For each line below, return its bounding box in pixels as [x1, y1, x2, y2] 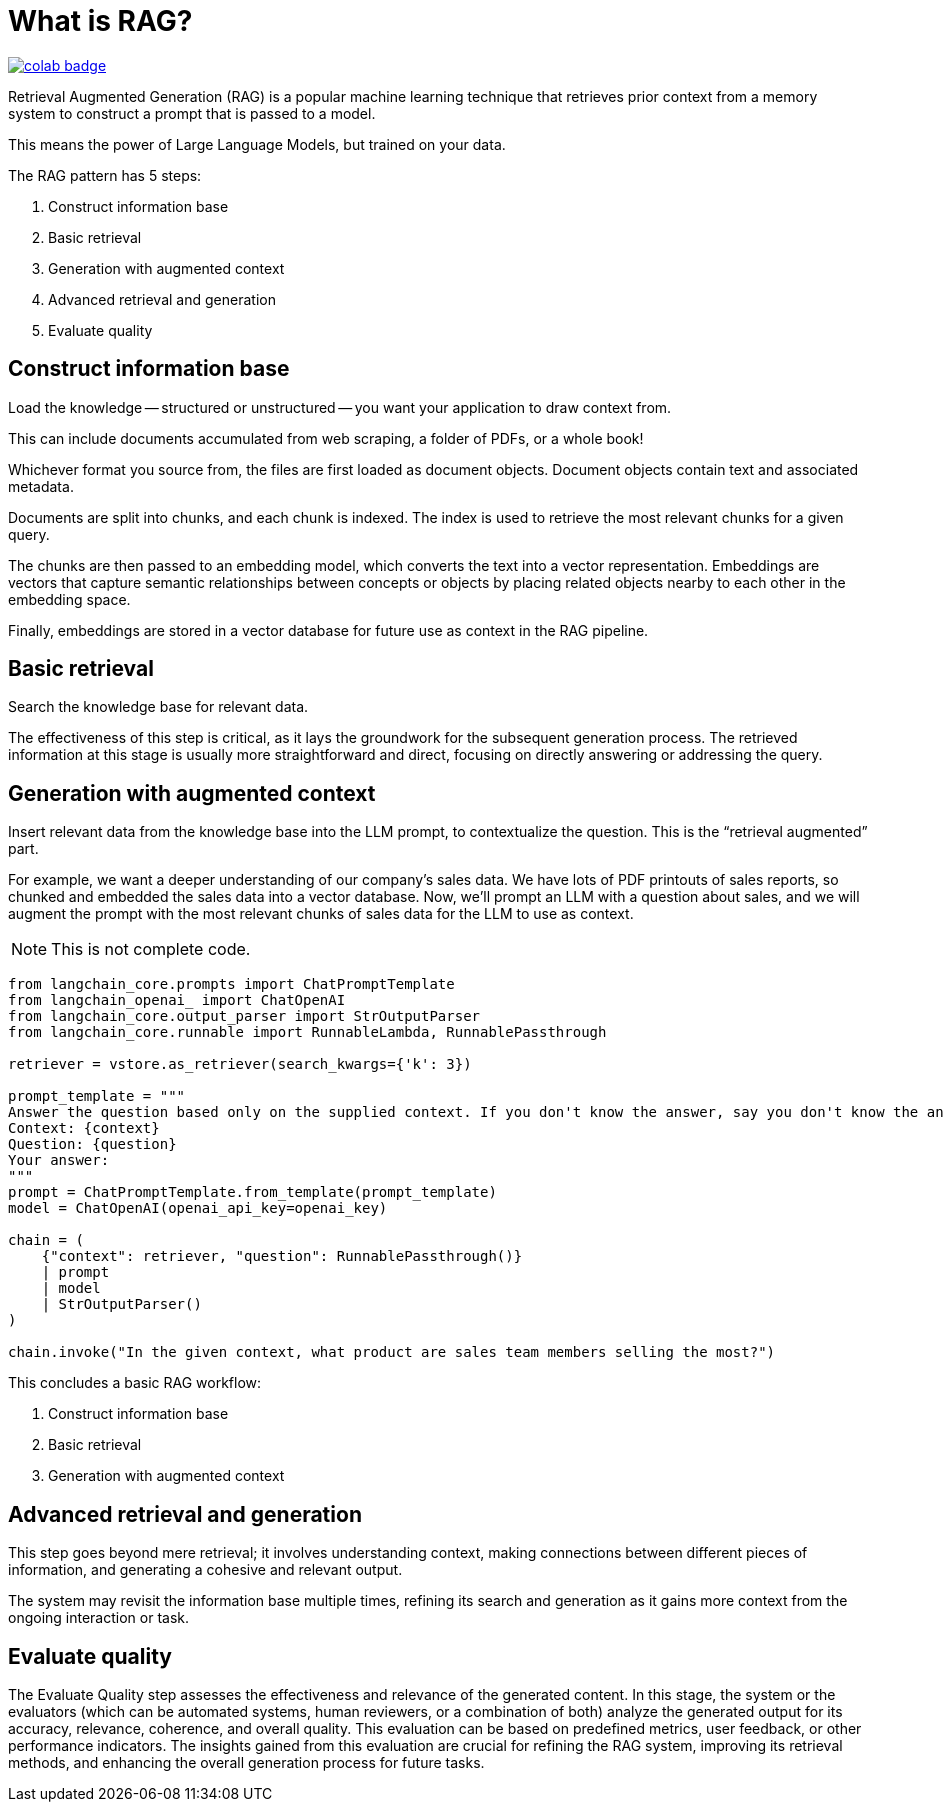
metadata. [8, 477, 74, 495]
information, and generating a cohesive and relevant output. [8, 1561, 403, 1579]
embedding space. [8, 590, 131, 608]
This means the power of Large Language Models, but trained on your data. [8, 135, 506, 153]
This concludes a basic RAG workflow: [8, 1374, 262, 1392]
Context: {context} [8, 1120, 160, 1137]
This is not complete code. [51, 939, 251, 960]
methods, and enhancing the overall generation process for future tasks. [8, 1753, 485, 1771]
